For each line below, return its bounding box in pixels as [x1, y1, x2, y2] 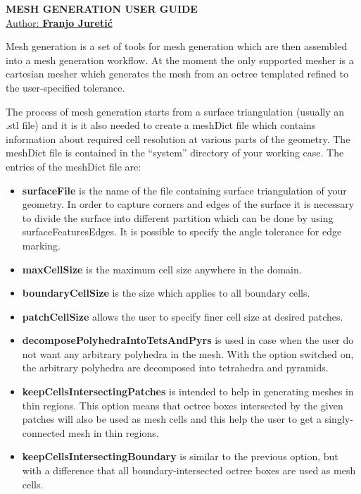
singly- [324, 412, 353, 426]
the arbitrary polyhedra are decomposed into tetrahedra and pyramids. [22, 360, 329, 375]
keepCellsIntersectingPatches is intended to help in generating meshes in [22, 384, 354, 399]
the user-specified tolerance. [6, 80, 125, 94]
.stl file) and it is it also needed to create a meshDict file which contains [6, 118, 316, 132]
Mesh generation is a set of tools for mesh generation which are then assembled [6, 39, 348, 54]
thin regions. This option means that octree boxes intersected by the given [22, 397, 343, 412]
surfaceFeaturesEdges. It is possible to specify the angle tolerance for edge [22, 224, 342, 239]
